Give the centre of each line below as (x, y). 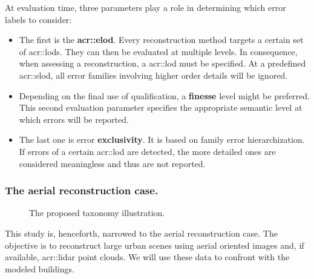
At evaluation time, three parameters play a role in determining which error (146, 7)
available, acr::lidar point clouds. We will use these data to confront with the (147, 257)
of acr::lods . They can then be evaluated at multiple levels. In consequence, (158, 51)
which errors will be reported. (74, 119)
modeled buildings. (40, 268)
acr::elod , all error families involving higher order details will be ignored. (153, 75)
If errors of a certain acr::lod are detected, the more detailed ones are (147, 151)
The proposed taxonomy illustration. (97, 213)
